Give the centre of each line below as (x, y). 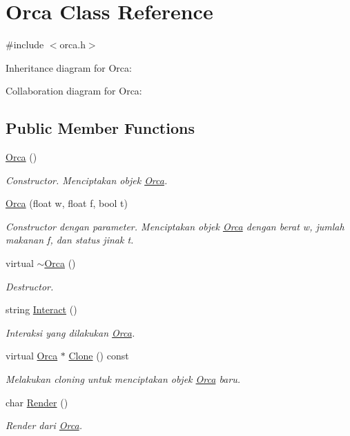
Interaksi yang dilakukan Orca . (70, 332)
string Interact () (41, 309)
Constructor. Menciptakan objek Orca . (87, 180)
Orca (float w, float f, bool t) (67, 203)
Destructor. (30, 286)
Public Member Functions (100, 128)
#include (25, 44)
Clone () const (99, 356)
